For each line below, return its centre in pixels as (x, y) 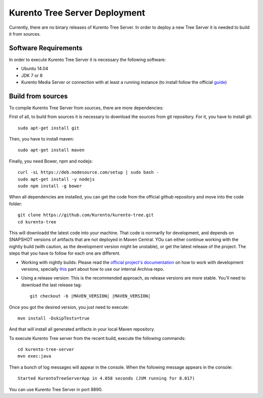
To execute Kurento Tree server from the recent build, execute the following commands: (97, 338)
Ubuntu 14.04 (35, 69)
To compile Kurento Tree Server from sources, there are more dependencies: (86, 108)
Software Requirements (46, 48)
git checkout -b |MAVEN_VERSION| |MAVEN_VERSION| (90, 296)
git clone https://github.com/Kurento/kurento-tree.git (86, 215)
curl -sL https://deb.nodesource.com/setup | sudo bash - (88, 172)
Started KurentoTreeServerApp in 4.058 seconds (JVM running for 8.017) (106, 378)
